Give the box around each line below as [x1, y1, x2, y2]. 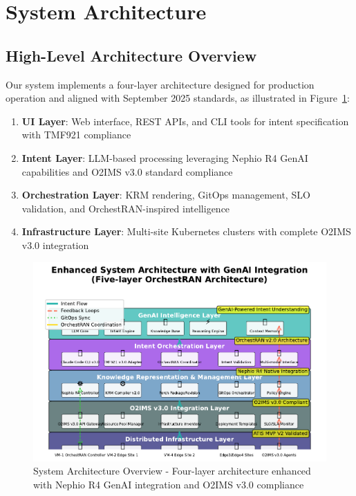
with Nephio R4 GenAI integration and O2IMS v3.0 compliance [33, 477, 304, 492]
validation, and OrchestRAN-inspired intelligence [21, 201, 230, 215]
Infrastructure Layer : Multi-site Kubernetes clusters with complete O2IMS [21, 224, 351, 239]
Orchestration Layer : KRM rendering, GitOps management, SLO [21, 187, 310, 202]
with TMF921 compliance [21, 127, 131, 142]
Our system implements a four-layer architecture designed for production [6, 77, 315, 91]
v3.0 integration [21, 237, 89, 252]
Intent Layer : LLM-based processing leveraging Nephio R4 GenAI [21, 150, 308, 165]
